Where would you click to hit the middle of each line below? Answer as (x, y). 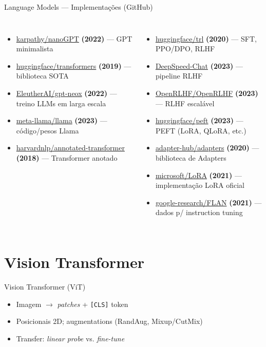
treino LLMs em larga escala (61, 103)
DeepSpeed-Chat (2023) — (199, 65)
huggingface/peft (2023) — (199, 120)
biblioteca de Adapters (191, 157)
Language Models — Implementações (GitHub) (79, 7)
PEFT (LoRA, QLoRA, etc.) (201, 130)
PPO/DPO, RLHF (185, 49)
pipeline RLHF (179, 76)
